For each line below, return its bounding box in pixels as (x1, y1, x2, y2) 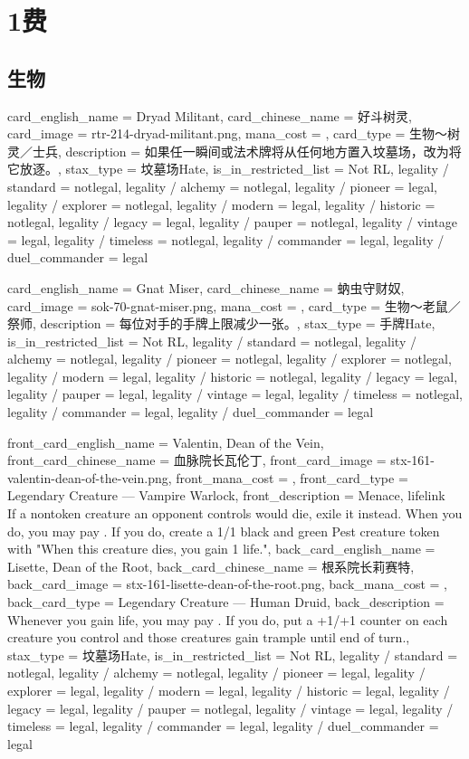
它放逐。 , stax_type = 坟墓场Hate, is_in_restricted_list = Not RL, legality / (7, 159, 449, 178)
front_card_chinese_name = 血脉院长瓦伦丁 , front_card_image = (7, 451, 387, 470)
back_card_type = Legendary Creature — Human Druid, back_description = (7, 593, 445, 612)
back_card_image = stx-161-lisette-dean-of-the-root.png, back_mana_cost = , (7, 574, 448, 593)
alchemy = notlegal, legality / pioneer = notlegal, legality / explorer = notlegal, (7, 349, 452, 368)
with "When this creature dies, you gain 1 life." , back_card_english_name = (7, 539, 435, 558)
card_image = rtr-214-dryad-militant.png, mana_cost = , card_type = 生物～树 (7, 124, 461, 143)
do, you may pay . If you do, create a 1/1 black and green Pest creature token (7, 521, 440, 540)
